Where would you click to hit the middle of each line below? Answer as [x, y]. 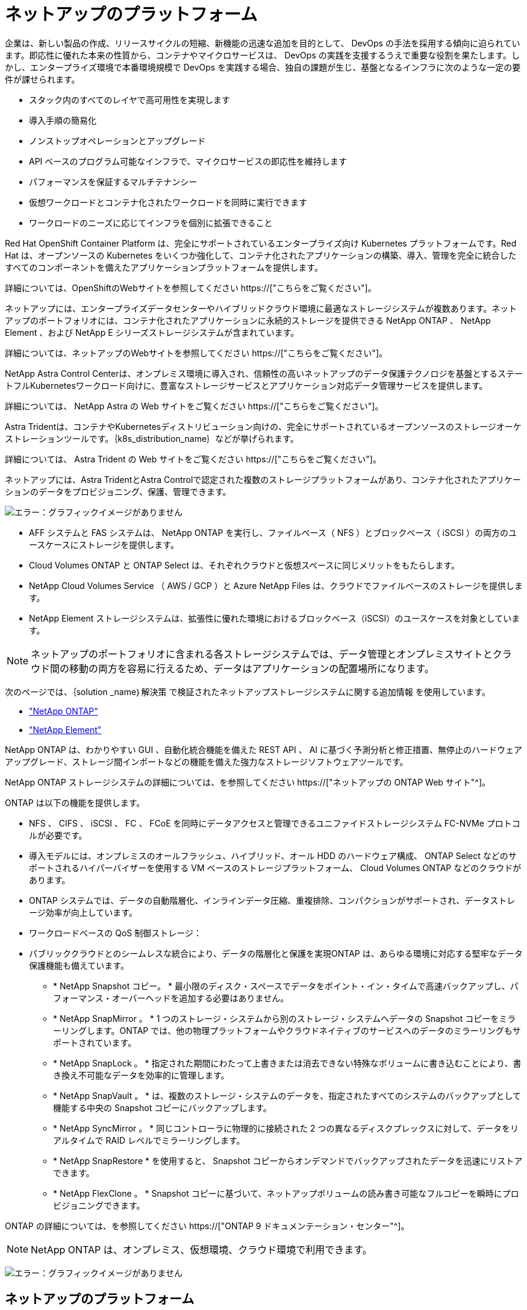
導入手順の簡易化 [63, 120]
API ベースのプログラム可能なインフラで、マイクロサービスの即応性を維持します [188, 161]
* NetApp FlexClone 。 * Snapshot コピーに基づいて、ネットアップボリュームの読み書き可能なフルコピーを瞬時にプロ [286, 1193]
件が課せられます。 [42, 79]
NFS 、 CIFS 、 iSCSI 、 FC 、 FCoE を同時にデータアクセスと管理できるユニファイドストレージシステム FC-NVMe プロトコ [275, 823]
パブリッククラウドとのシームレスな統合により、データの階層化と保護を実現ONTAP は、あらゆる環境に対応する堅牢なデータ [276, 953]
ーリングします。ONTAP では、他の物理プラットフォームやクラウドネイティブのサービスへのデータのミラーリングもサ [287, 1030]
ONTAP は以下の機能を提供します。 [75, 802]
